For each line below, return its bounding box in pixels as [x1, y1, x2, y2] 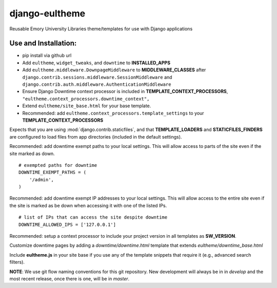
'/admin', [29, 177, 54, 182]
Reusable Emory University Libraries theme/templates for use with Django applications [9, 26, 193, 32]
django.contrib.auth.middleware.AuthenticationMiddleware [22, 82, 171, 87]
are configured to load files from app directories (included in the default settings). [9, 133, 182, 140]
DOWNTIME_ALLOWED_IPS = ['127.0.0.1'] [18, 221, 116, 227]
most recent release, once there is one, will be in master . [9, 276, 130, 282]
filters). [9, 259, 25, 265]
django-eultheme [9, 8, 86, 19]
